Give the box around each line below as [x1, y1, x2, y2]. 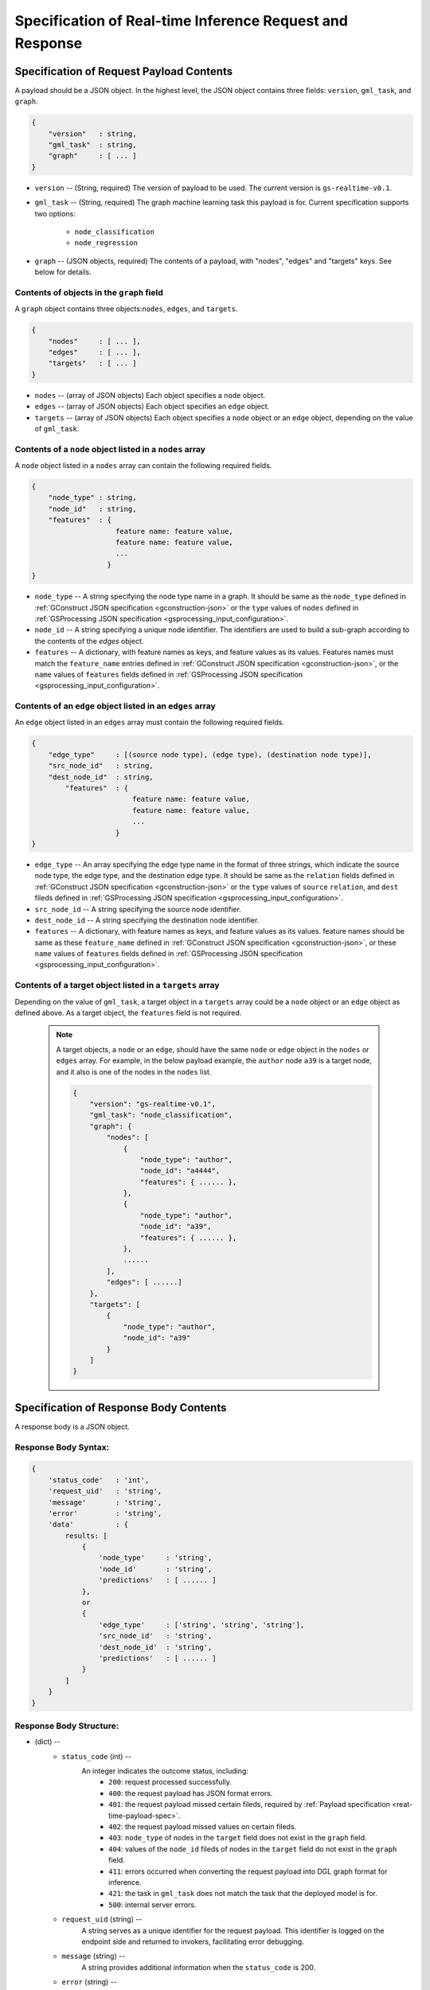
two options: [34, 209, 76, 218]
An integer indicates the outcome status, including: [81, 1766, 248, 1776]
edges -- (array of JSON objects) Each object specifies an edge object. [34, 402, 270, 412]
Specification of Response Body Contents [14, 1401, 227, 1414]
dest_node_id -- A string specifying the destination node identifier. [34, 915, 260, 925]
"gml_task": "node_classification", [89, 1110, 233, 1120]
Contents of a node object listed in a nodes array [14, 443, 206, 455]
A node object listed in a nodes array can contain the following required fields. [14, 461, 272, 470]
